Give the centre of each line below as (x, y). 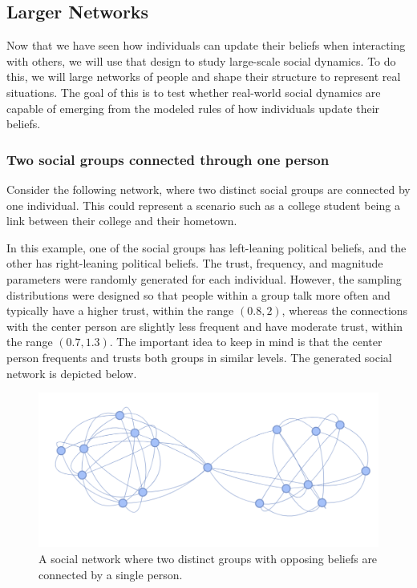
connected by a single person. (111, 574)
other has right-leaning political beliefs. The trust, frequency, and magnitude (195, 263)
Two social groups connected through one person (168, 159)
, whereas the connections (345, 310)
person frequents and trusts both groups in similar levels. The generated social (199, 357)
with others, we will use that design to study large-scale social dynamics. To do (201, 60)
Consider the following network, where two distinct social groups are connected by (208, 189)
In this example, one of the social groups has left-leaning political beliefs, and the (206, 247)
